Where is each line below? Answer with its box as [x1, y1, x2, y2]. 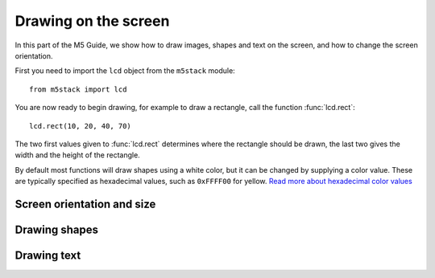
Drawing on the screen [14, 12, 170, 30]
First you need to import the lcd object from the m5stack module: [14, 66, 235, 76]
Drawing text [14, 248, 81, 262]
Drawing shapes [14, 223, 99, 236]
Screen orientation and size [14, 197, 156, 211]
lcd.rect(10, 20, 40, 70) [29, 121, 132, 130]
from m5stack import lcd [29, 84, 127, 94]
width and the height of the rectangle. [14, 150, 140, 160]
